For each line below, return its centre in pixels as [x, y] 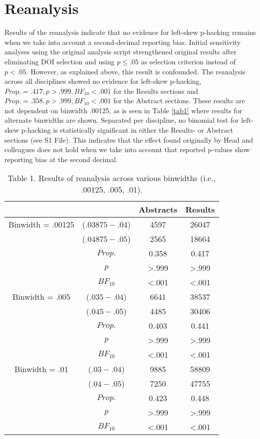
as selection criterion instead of [188, 61]
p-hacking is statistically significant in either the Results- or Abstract [127, 130]
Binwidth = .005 [41, 297]
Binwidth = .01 [41, 369]
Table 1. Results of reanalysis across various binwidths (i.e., [112, 178]
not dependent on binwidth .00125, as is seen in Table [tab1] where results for [124, 110]
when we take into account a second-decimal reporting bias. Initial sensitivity [123, 42]
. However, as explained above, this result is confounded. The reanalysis [136, 71]
